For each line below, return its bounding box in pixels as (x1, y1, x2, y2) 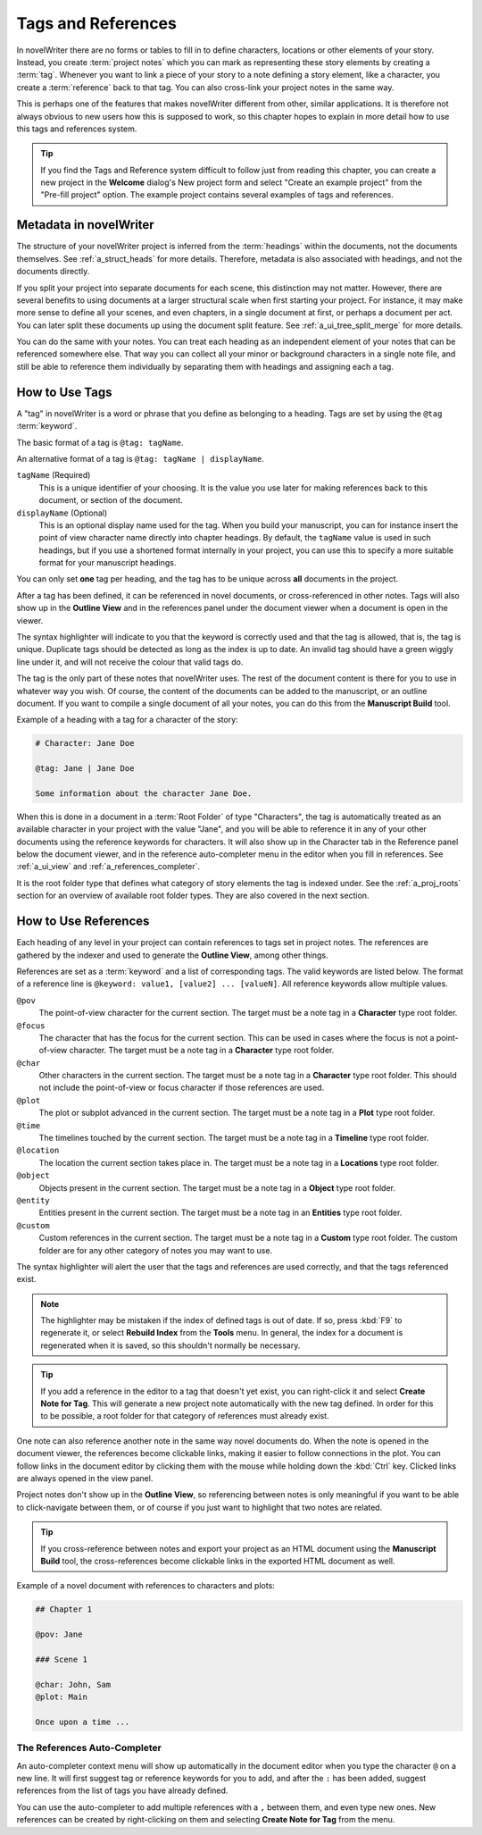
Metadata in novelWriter (16, 217, 155, 232)
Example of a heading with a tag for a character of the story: (16, 715, 238, 725)
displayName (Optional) (16, 507, 108, 518)
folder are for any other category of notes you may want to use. (38, 1244, 272, 1255)
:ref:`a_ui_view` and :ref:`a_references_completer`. (16, 861, 201, 872)
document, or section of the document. (38, 495, 183, 506)
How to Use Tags (16, 384, 112, 399)
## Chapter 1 (35, 1605, 93, 1614)
